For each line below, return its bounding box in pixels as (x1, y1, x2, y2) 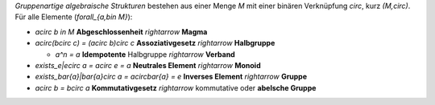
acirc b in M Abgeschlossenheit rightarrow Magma (35, 26, 208, 36)
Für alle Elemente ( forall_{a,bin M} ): (14, 12, 133, 22)
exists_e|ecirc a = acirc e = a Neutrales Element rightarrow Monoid (35, 60, 261, 70)
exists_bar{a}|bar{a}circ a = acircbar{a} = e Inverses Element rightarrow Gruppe (35, 72, 308, 82)
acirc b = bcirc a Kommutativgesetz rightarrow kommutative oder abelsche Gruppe (35, 83, 317, 92)
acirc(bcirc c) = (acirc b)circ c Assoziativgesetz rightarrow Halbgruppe (35, 38, 275, 48)
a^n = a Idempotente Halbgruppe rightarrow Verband (55, 49, 235, 59)
